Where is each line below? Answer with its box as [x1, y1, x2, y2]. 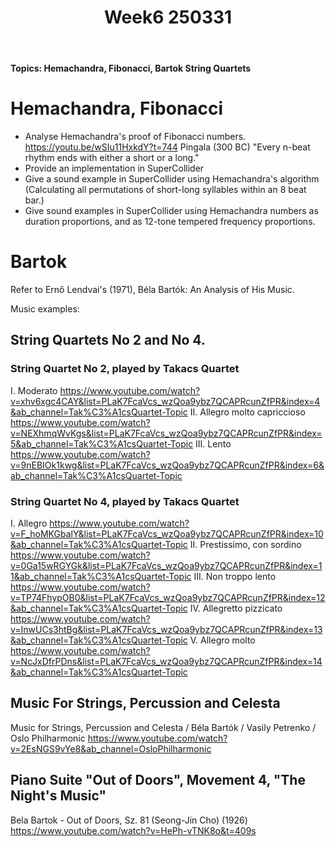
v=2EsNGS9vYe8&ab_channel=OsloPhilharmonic [10, 742, 212, 755]
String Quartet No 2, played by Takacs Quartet [10, 362, 240, 376]
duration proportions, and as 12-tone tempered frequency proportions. [24, 216, 316, 228]
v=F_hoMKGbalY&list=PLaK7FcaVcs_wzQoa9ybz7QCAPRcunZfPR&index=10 [10, 528, 324, 540]
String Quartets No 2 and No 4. [10, 332, 206, 349]
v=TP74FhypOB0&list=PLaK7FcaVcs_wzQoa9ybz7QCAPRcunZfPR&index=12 [10, 592, 326, 604]
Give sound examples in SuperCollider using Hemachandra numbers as [24, 205, 319, 217]
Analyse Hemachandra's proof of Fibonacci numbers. [24, 131, 247, 143]
